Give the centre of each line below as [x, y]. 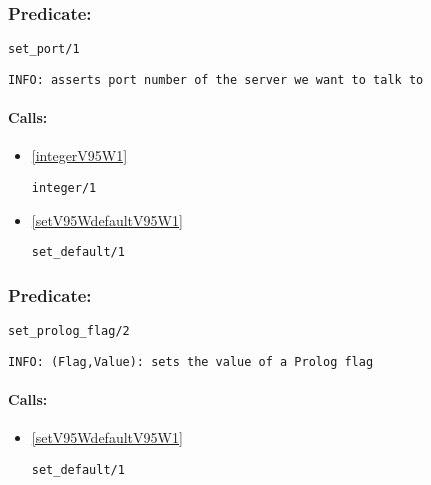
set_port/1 [44, 49]
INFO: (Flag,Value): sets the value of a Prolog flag [191, 361]
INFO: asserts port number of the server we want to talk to [216, 79]
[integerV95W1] [79, 155]
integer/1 [64, 187]
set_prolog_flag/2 [69, 331]
